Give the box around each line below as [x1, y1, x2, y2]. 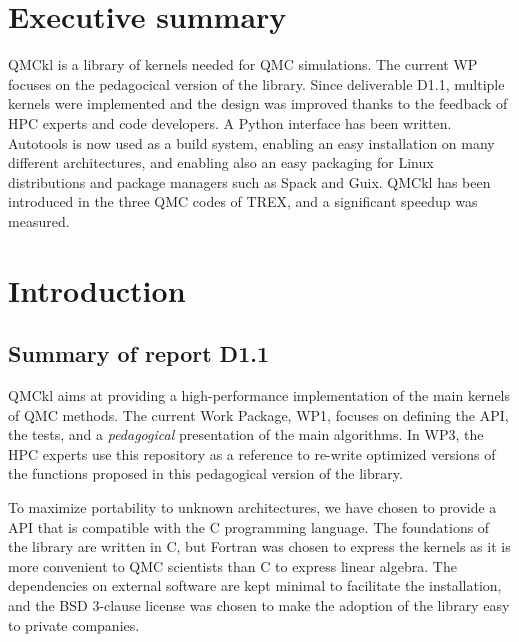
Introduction [8, 269, 186, 310]
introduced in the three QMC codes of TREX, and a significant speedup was [8, 191, 478, 212]
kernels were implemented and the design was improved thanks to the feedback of [8, 93, 508, 114]
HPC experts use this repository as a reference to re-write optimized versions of [8, 443, 496, 464]
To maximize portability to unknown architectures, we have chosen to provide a [8, 497, 497, 518]
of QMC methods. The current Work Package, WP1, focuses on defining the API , [8, 404, 509, 425]
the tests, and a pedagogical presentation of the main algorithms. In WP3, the [8, 424, 484, 445]
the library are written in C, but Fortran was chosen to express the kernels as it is [8, 536, 511, 557]
